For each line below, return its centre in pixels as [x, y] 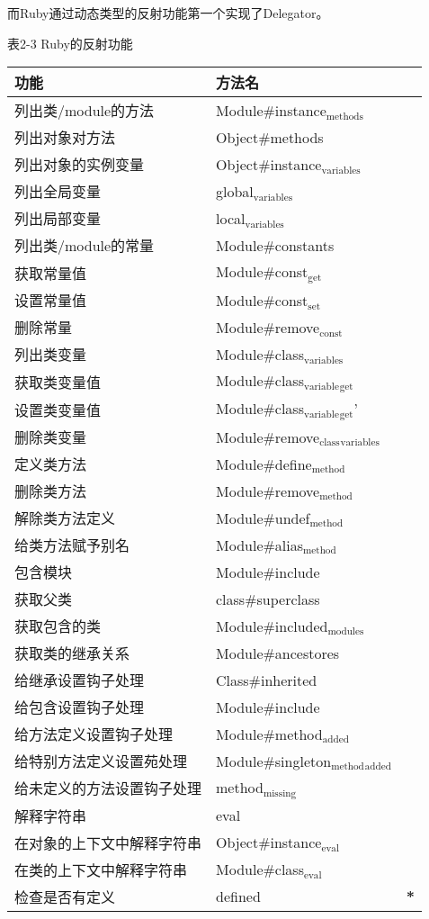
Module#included [272, 626]
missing [280, 793]
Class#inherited [267, 680]
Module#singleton [274, 761]
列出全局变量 [58, 192]
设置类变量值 [58, 410]
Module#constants [275, 245]
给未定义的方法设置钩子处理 [108, 788]
